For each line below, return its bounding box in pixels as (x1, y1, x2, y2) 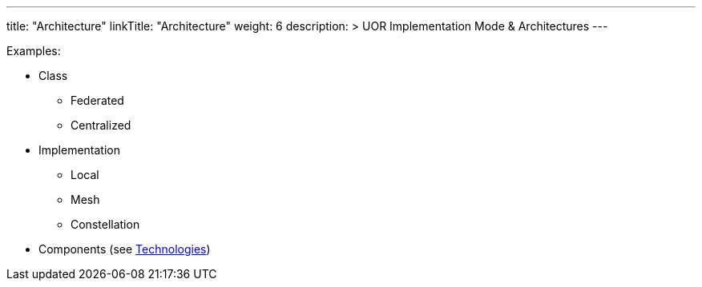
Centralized (71, 118, 131, 132)
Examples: (6, 44, 61, 58)
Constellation (71, 217, 140, 231)
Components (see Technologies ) (38, 242, 211, 256)
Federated (71, 94, 124, 107)
